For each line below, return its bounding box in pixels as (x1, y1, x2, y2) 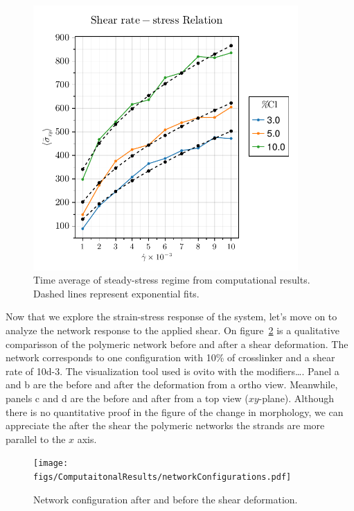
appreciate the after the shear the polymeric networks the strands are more (6, 418, 325, 433)
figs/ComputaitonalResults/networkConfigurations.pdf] (33, 471, 292, 482)
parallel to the (6, 431, 66, 446)
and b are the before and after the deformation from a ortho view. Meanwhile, (6, 377, 338, 392)
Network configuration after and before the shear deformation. (33, 492, 298, 506)
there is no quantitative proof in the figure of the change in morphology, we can (6, 404, 344, 419)
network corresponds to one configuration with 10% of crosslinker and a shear (6, 350, 335, 365)
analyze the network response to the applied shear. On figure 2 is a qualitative (6, 322, 339, 337)
